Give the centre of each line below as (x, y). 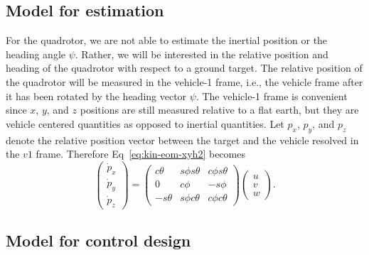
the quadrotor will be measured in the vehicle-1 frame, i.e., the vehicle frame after (184, 81)
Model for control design (98, 240)
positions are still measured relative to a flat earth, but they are (219, 110)
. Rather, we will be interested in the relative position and (202, 54)
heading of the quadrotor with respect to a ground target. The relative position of (184, 68)
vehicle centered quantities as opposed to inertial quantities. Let (145, 123)
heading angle (36, 54)
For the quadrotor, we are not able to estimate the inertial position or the (167, 40)
